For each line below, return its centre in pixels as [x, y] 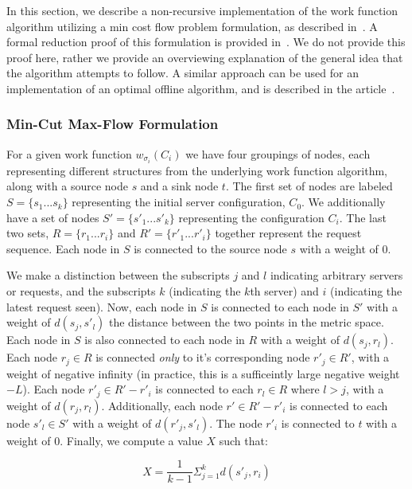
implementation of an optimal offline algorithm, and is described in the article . [201, 88]
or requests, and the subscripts [81, 291]
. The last [363, 217]
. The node [236, 422]
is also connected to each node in [165, 340]
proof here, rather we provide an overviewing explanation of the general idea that [205, 57]
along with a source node [67, 186]
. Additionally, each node [162, 405]
